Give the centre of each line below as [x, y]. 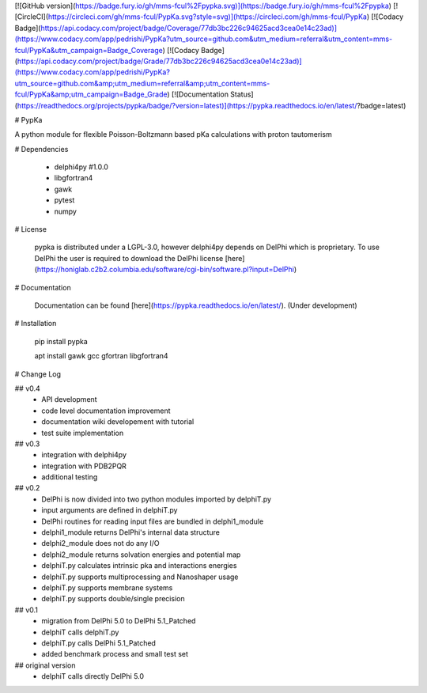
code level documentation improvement [106, 411]
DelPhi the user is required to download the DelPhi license [129, 258]
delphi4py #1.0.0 [81, 167]
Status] [242, 94]
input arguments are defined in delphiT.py [110, 510]
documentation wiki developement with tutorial [118, 422]
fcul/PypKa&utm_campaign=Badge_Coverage [89, 50]
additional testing [70, 477]
